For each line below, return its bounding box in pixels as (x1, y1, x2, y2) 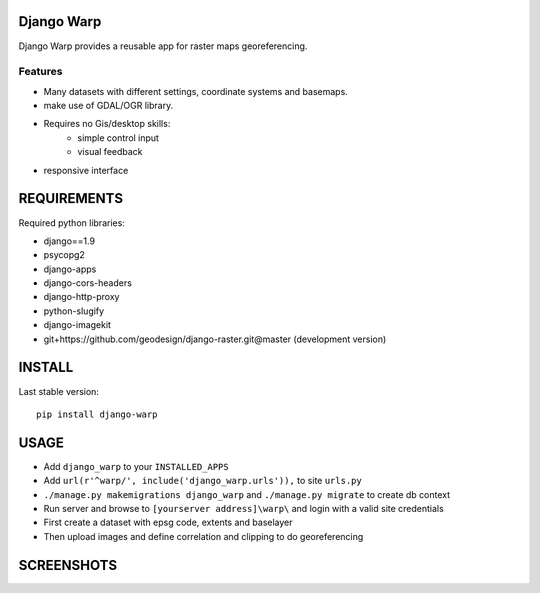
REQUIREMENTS (18, 190, 124, 207)
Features (18, 65, 63, 79)
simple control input (77, 131, 160, 144)
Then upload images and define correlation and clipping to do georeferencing (43, 530, 364, 542)
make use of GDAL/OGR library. (43, 100, 174, 112)
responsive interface (43, 164, 129, 176)
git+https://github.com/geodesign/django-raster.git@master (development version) (43, 333, 387, 345)
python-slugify (43, 305, 105, 317)
